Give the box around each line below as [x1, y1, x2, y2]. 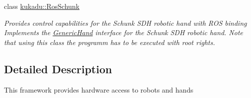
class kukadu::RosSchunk [4, 1, 80, 11]
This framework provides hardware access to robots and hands [4, 84, 194, 95]
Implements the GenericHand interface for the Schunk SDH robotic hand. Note [4, 27, 243, 38]
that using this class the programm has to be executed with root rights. [4, 37, 215, 47]
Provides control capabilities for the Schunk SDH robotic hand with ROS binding [4, 17, 247, 28]
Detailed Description [4, 61, 112, 76]
